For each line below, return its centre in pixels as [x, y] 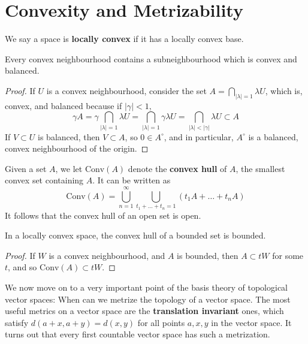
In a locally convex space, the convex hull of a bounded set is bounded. [135, 235]
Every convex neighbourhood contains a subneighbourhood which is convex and [151, 58]
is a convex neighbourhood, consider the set [126, 90]
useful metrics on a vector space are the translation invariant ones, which [144, 311]
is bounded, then [208, 255]
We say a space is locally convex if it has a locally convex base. [124, 39]
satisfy [17, 322]
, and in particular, [199, 136]
